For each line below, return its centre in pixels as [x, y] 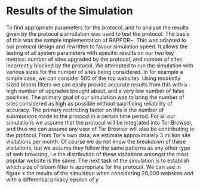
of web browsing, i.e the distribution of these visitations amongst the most [98, 154]
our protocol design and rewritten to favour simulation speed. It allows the [97, 47]
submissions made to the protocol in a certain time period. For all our [91, 116]
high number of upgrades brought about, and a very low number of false [96, 91]
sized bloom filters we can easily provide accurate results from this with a [97, 84]
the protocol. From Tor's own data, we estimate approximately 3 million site [99, 135]
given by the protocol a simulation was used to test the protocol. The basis [98, 33]
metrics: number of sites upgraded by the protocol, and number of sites [94, 59]
